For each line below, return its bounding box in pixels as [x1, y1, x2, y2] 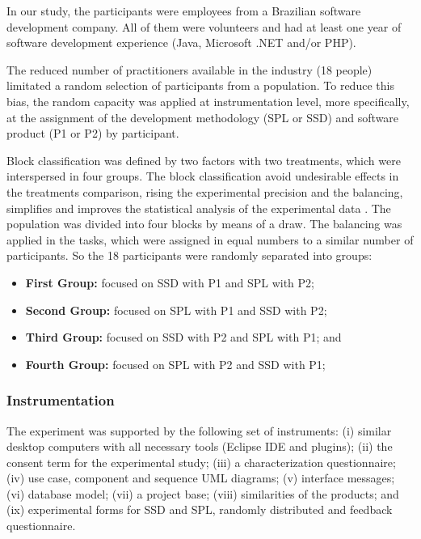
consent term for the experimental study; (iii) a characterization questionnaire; [6, 453, 396, 470]
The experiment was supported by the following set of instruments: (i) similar [6, 422, 392, 439]
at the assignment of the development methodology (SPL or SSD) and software [6, 108, 399, 125]
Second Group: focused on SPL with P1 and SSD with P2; [25, 301, 327, 318]
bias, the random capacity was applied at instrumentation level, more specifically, [6, 92, 410, 109]
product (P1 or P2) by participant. [6, 125, 179, 142]
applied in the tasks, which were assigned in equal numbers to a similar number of [6, 231, 414, 248]
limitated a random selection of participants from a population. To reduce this [6, 77, 394, 94]
